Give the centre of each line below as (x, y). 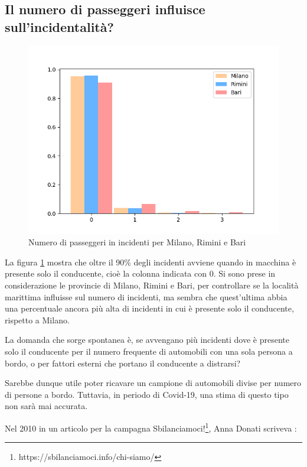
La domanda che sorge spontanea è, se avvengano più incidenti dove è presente (147, 340)
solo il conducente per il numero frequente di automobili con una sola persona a (149, 351)
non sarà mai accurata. (46, 406)
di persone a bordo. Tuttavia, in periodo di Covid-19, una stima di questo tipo (147, 394)
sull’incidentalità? (59, 26)
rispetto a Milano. (37, 320)
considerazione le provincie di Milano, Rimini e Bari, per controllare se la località (152, 285)
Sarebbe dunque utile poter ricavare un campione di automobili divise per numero (153, 383)
